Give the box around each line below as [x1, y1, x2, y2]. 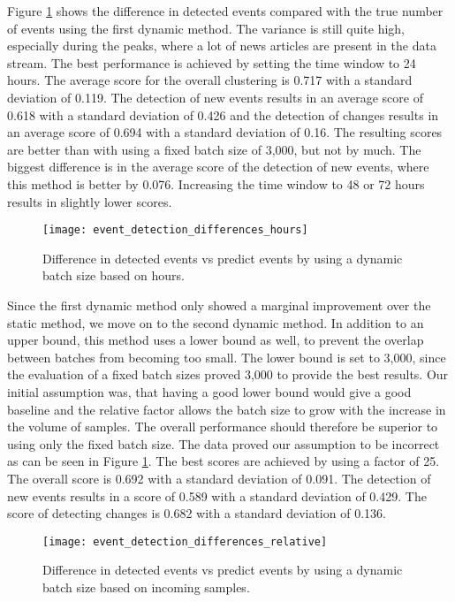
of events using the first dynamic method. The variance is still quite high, [7, 19, 406, 37]
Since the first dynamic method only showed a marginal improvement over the [7, 295, 431, 314]
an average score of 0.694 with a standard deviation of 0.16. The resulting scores [7, 123, 443, 141]
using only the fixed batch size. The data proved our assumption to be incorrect [7, 434, 440, 453]
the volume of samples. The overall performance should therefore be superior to [7, 417, 438, 436]
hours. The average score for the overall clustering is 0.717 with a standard [7, 71, 413, 89]
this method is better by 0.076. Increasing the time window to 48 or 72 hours [7, 174, 425, 193]
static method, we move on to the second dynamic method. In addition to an [7, 313, 424, 331]
